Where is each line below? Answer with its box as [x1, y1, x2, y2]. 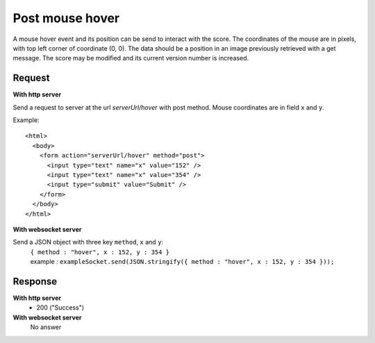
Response [12, 275, 58, 287]
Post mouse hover [12, 10, 120, 26]
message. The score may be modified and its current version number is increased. [12, 54, 249, 62]
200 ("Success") [36, 303, 85, 312]
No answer [30, 323, 62, 331]
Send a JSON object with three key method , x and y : [12, 238, 163, 246]
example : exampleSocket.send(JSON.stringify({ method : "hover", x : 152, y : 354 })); [30, 258, 335, 266]
